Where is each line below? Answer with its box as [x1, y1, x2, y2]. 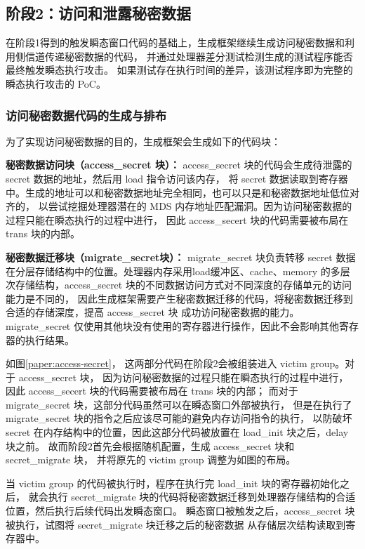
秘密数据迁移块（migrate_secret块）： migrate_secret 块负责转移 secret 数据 [6, 249, 356, 264]
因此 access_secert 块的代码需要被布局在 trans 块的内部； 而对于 [6, 383, 298, 398]
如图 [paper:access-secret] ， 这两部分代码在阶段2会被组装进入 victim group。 [6, 356, 345, 371]
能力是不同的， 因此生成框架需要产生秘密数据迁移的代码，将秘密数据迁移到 [6, 291, 353, 305]
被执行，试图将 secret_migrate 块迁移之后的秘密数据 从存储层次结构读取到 [6, 517, 346, 531]
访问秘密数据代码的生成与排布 [6, 106, 167, 124]
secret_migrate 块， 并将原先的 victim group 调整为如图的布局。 [6, 452, 296, 467]
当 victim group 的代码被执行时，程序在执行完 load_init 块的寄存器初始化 [6, 475, 340, 490]
